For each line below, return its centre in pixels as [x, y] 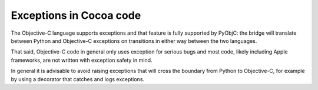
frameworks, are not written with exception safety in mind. [82, 60]
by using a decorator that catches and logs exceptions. [77, 79]
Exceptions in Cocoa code [76, 15]
